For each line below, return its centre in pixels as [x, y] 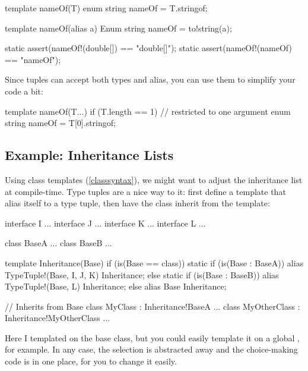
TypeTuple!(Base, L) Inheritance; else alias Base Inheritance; [116, 286]
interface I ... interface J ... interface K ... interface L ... [105, 223]
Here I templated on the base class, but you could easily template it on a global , [152, 337]
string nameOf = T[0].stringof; [60, 123]
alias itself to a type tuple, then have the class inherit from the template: [137, 203]
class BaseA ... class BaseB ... [58, 243]
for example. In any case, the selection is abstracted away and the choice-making [151, 349]
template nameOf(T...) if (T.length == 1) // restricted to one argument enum [148, 111]
